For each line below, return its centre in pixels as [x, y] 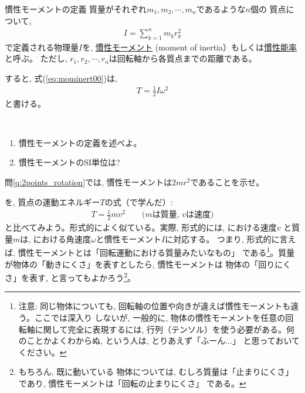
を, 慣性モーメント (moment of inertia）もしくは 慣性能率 [189, 47]
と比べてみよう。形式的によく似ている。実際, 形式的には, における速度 [141, 227]
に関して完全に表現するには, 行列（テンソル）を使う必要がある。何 [165, 329]
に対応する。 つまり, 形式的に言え [231, 238]
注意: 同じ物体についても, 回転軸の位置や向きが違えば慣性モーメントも [155, 306]
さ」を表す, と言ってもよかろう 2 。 [70, 277]
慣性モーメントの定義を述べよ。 [80, 142]
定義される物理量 [45, 47]
